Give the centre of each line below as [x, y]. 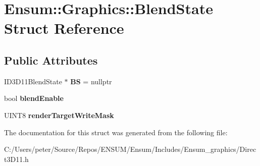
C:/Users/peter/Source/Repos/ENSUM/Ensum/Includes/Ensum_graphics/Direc [130, 149]
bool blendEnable [34, 98]
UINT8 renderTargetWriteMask [59, 115]
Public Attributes [51, 60]
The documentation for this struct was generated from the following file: [116, 132]
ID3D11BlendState [33, 81]
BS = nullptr [91, 81]
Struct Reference [64, 28]
